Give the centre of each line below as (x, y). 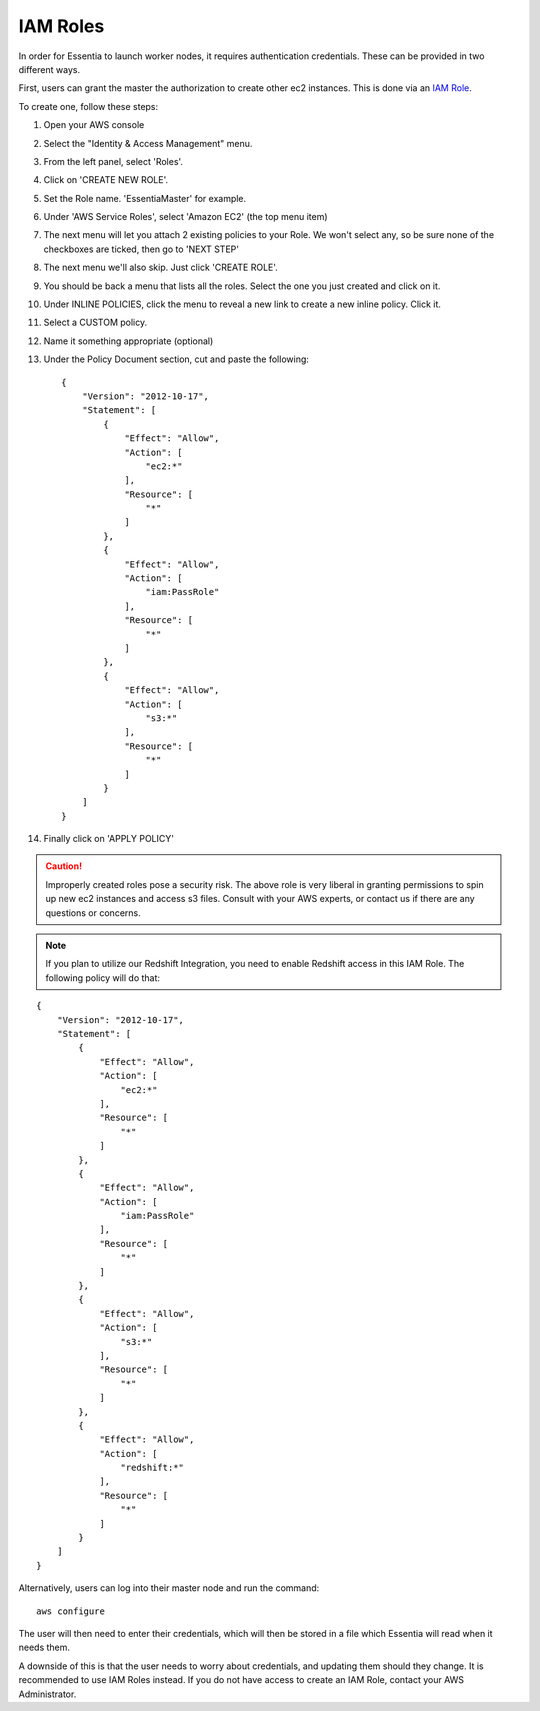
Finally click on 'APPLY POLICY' (109, 839)
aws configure (70, 1611)
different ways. (49, 69)
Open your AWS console (94, 125)
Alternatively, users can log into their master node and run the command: (169, 1588)
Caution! (64, 866)
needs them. (44, 1647)
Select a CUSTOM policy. (95, 322)
